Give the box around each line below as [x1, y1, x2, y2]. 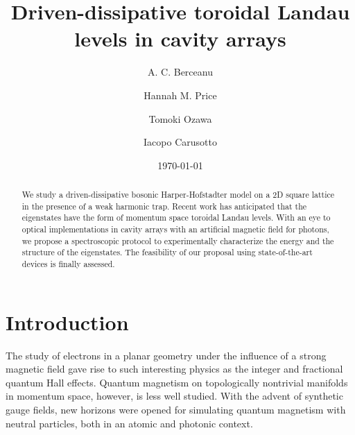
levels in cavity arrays [74, 24, 286, 53]
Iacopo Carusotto [144, 135, 217, 149]
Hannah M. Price [144, 87, 217, 102]
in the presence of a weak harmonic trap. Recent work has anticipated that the [21, 200, 307, 212]
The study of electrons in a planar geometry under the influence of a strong [6, 348, 327, 362]
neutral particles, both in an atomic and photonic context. [6, 416, 253, 430]
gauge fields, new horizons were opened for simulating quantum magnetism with [6, 402, 346, 416]
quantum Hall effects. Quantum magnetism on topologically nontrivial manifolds [6, 375, 348, 389]
